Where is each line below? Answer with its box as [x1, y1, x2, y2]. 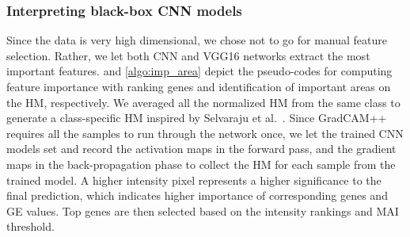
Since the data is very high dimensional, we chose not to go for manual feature [6, 32, 387, 48]
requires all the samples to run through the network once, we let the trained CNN [6, 124, 404, 141]
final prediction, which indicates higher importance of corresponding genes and [6, 187, 388, 204]
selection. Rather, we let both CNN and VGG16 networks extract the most [6, 47, 370, 63]
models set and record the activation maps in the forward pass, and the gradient [6, 140, 397, 157]
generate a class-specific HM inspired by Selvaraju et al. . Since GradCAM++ [6, 109, 387, 126]
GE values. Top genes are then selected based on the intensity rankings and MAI [6, 202, 399, 219]
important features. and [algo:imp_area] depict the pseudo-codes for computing [6, 63, 393, 79]
